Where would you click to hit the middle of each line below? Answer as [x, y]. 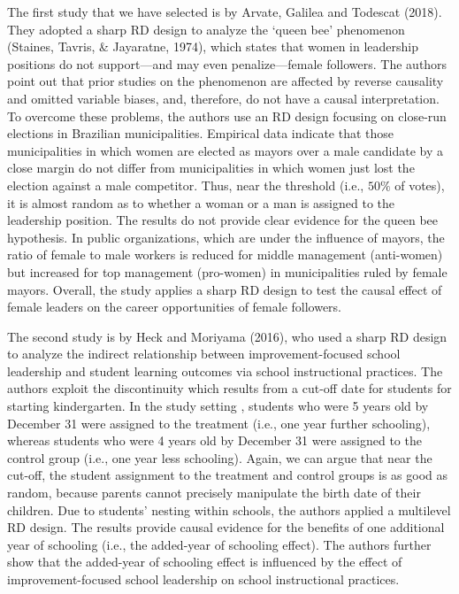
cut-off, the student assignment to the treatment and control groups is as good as [228, 475]
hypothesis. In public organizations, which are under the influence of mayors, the [226, 237]
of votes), [420, 185]
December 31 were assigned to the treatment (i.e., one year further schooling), [219, 423]
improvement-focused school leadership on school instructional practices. [203, 579]
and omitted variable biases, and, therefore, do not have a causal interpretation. [223, 98]
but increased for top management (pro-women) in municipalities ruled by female [227, 271]
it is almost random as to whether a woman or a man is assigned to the [201, 202]
